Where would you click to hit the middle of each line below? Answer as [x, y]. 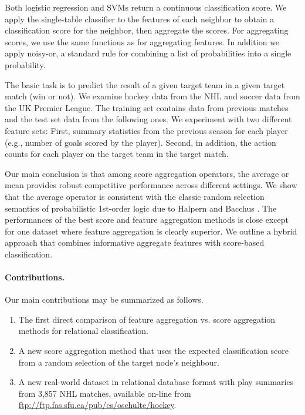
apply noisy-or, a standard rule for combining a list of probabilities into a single [148, 53]
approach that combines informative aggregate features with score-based [135, 242]
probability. [25, 64]
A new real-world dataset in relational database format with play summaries [156, 382]
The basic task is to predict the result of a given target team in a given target [145, 84]
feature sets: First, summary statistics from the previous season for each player [146, 130]
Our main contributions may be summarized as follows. [104, 299]
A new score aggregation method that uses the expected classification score [153, 351]
